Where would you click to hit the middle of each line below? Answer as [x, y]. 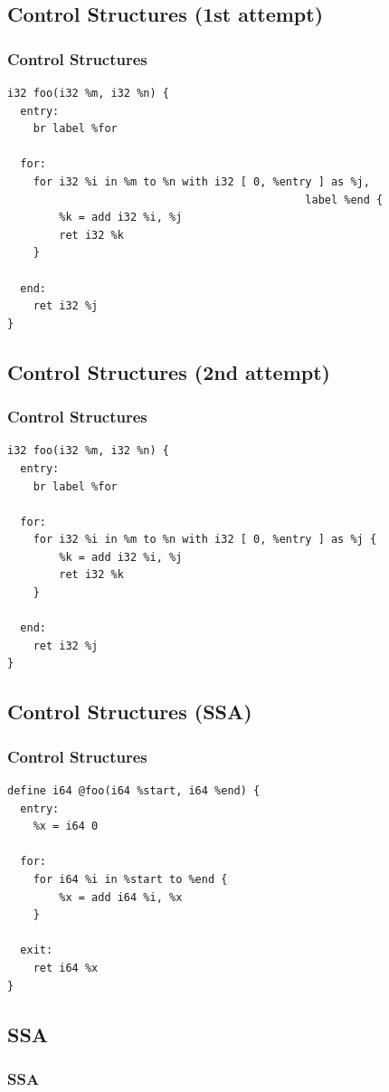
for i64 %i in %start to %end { [130, 879]
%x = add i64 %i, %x [121, 897]
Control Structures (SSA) [130, 712]
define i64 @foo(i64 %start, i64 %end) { [134, 791]
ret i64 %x [66, 968]
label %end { [344, 199]
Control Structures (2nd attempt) [169, 371]
